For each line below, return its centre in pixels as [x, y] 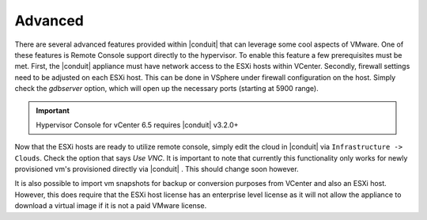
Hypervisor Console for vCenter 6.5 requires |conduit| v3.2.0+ [137, 125]
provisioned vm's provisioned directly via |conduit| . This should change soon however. [157, 169]
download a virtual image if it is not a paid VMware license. [111, 206]
